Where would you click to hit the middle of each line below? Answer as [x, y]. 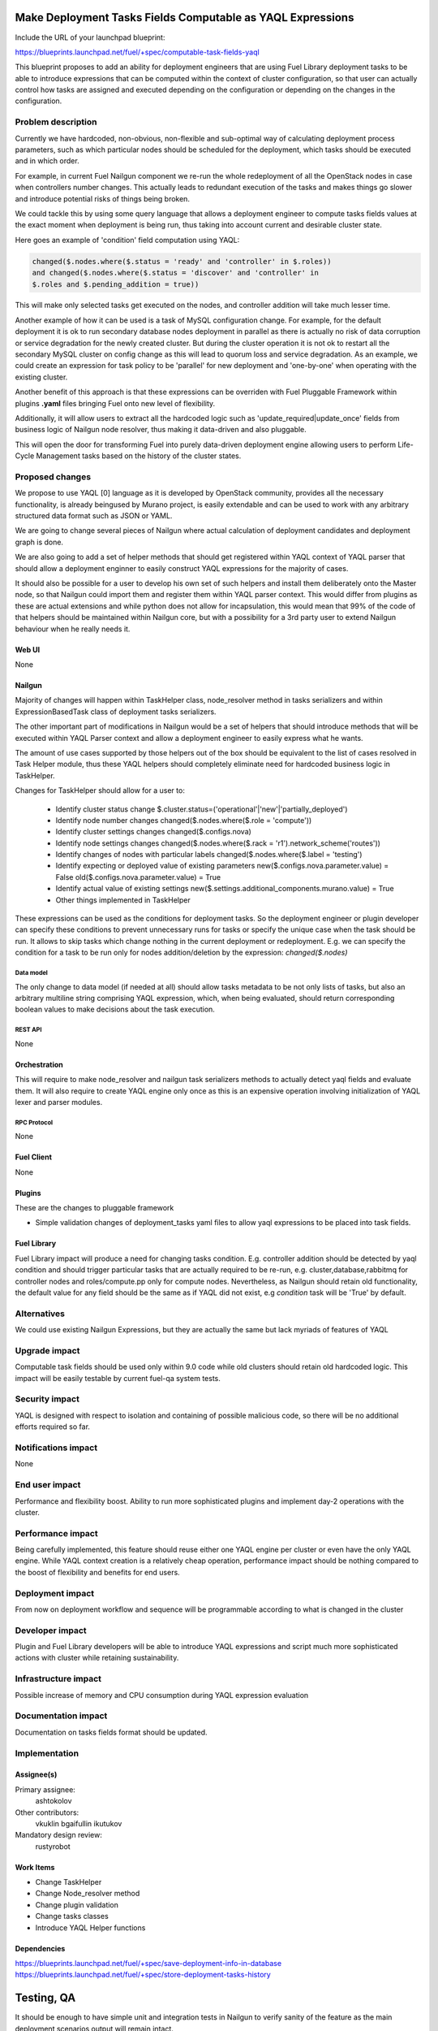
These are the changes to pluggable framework [94, 1208]
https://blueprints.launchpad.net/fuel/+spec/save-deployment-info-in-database [148, 1964]
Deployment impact [55, 1593]
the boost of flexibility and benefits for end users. [97, 1572]
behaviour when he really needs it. [73, 629]
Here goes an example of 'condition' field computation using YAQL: [127, 240]
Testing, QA [45, 1998]
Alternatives [40, 1314]
